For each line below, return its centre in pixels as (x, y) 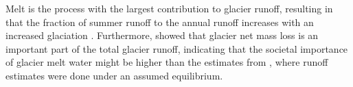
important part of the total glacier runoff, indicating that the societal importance (177, 48)
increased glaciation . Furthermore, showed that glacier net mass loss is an (162, 35)
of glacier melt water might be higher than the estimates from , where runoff (167, 62)
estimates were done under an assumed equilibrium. (114, 75)
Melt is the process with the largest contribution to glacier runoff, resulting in (169, 8)
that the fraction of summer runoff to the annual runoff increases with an (160, 22)
